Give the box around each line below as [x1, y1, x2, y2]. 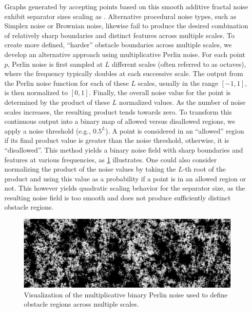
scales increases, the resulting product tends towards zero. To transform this [4, 106, 232, 117]
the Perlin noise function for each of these [4, 78, 129, 88]
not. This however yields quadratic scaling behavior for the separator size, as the [4, 183, 245, 193]
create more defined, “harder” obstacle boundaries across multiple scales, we [4, 39, 232, 50]
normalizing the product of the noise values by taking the [4, 164, 176, 174]
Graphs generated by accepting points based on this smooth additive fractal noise [4, 1, 249, 11]
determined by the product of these [4, 97, 110, 107]
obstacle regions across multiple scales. [24, 299, 139, 309]
